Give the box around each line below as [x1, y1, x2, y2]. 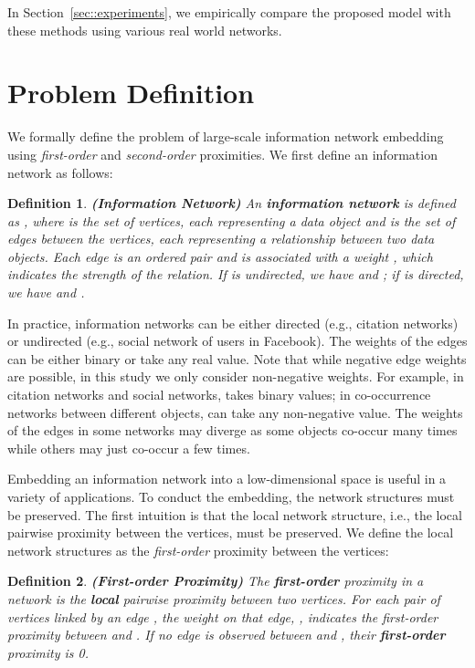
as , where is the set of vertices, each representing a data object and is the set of [7, 211, 456, 230]
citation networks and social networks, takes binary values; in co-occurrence [7, 385, 431, 404]
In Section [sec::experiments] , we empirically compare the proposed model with [7, 3, 451, 21]
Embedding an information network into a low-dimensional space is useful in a [7, 469, 447, 488]
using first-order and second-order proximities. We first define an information [7, 144, 438, 163]
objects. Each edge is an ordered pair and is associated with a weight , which [7, 246, 433, 266]
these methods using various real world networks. [7, 20, 282, 39]
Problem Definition [7, 74, 255, 111]
